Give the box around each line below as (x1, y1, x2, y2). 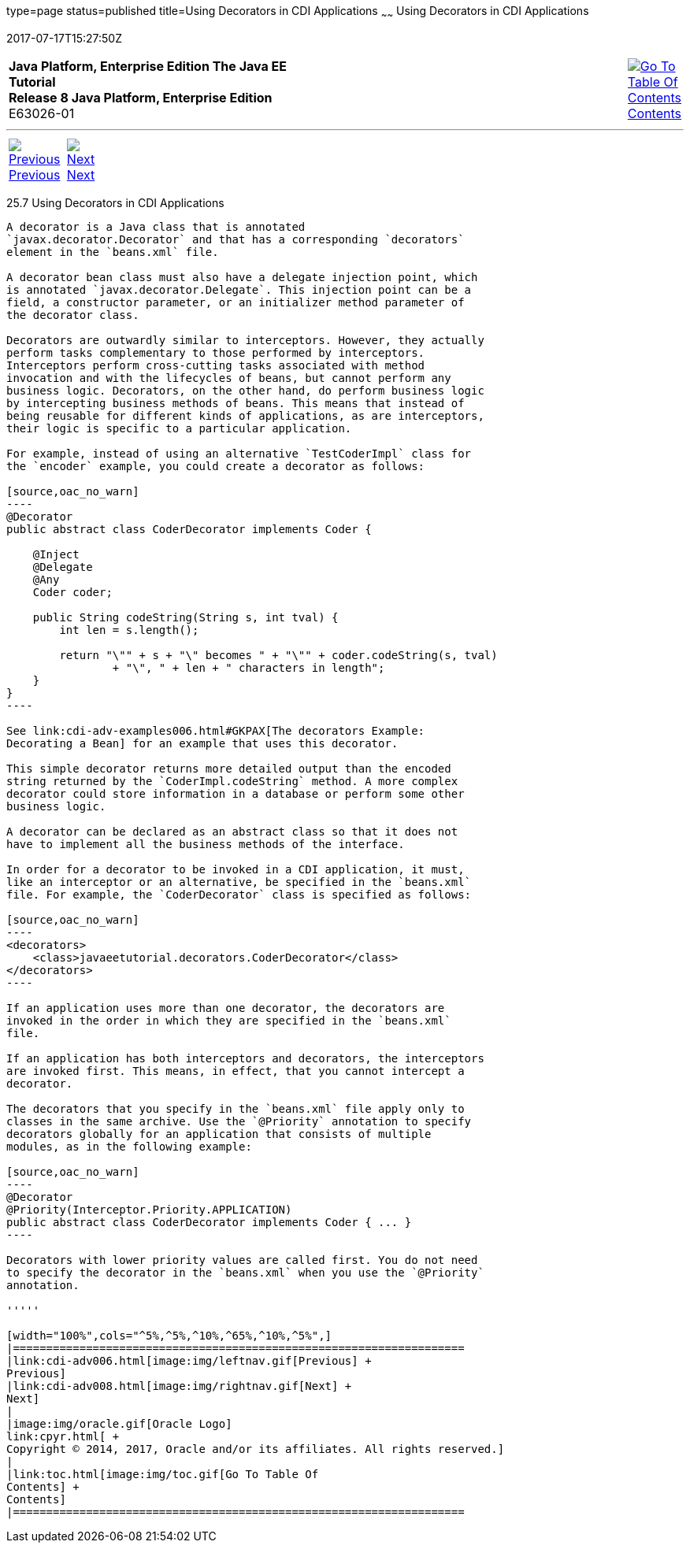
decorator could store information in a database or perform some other (6, 787, 465, 800)
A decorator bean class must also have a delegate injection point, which (6, 270, 478, 283)
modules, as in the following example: (6, 1140, 252, 1153)
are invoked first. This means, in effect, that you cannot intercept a (6, 1064, 465, 1077)
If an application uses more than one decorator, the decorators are (6, 1001, 445, 1014)
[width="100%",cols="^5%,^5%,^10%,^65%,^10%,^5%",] (6, 1329, 332, 1342)
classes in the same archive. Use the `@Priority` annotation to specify (6, 1114, 472, 1128)
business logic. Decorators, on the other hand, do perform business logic (6, 384, 484, 397)
